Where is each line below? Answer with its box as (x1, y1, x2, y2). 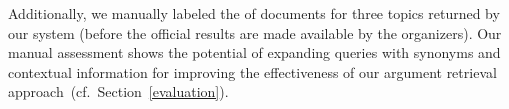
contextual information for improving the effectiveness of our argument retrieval (8, 61, 497, 82)
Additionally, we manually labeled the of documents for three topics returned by (8, 3, 500, 23)
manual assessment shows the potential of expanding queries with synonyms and (8, 42, 501, 63)
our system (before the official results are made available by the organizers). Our (8, 22, 502, 43)
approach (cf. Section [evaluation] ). (8, 81, 229, 102)
